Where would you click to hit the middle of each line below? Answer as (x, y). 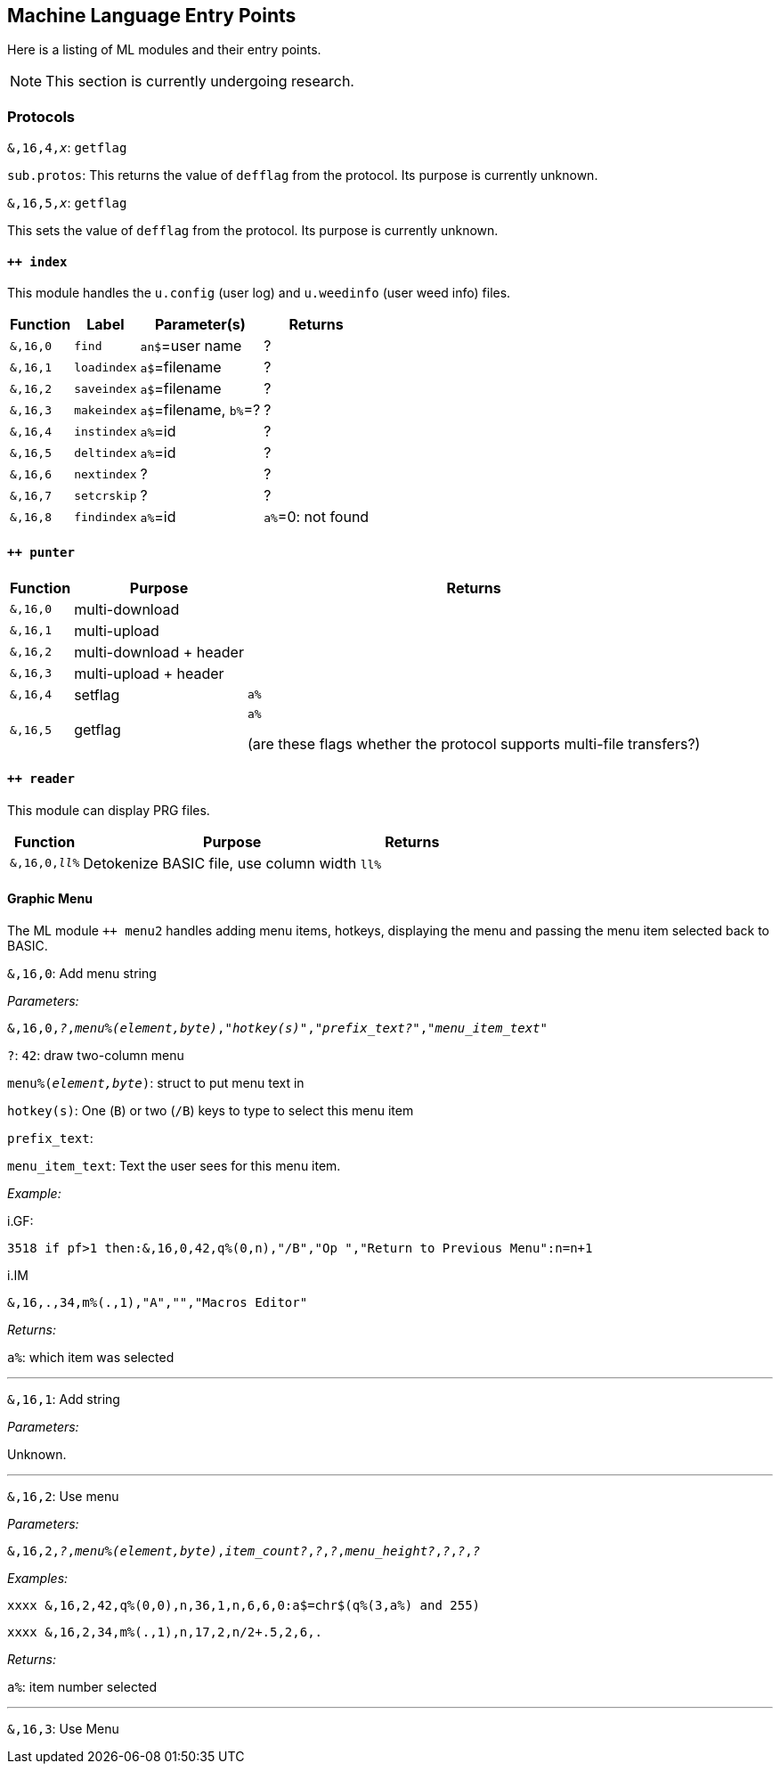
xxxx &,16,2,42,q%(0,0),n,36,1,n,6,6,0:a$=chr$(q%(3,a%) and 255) (244, 1606)
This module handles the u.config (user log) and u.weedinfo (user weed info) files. (259, 293)
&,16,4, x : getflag (67, 148)
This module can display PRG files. (109, 810)
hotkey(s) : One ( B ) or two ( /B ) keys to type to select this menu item (211, 1111)
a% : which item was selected (91, 1358)
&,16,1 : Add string (64, 1400)
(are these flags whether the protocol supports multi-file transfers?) (474, 743)
